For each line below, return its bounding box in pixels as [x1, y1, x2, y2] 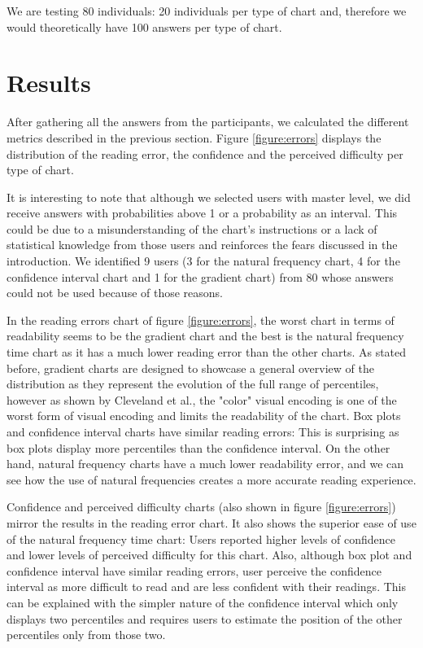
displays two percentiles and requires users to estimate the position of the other [7, 610, 403, 627]
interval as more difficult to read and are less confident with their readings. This [7, 578, 406, 595]
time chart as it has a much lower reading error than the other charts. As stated [7, 344, 407, 361]
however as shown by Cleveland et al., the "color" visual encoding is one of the [7, 391, 397, 408]
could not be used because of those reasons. [7, 284, 224, 301]
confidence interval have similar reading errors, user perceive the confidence [7, 562, 382, 579]
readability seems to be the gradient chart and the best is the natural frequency [7, 327, 404, 344]
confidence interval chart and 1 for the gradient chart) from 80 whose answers [7, 268, 394, 285]
